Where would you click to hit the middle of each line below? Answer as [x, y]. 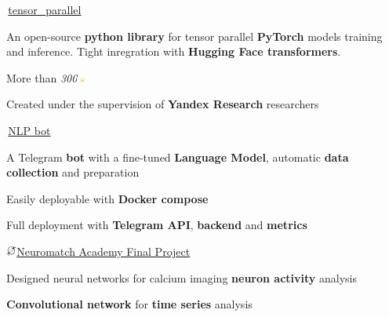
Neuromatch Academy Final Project [104, 251]
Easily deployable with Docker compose [107, 198]
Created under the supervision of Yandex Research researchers [163, 104]
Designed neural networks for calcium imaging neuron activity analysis [182, 277]
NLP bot [29, 130]
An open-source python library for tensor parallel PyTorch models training [194, 36]
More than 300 [42, 77]
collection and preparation [73, 172]
